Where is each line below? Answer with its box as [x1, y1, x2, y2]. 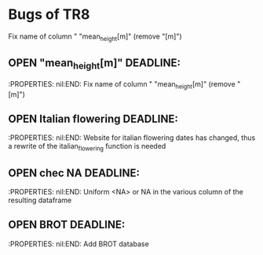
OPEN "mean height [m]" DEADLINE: [8, 57, 181, 72]
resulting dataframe [8, 195, 72, 205]
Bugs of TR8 [8, 6, 90, 24]
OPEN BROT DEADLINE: [8, 218, 126, 231]
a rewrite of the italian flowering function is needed [8, 142, 166, 153]
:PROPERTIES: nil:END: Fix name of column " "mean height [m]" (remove [8, 79, 236, 91]
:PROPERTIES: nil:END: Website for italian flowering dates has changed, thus [8, 133, 256, 142]
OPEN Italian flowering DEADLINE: [8, 112, 179, 125]
